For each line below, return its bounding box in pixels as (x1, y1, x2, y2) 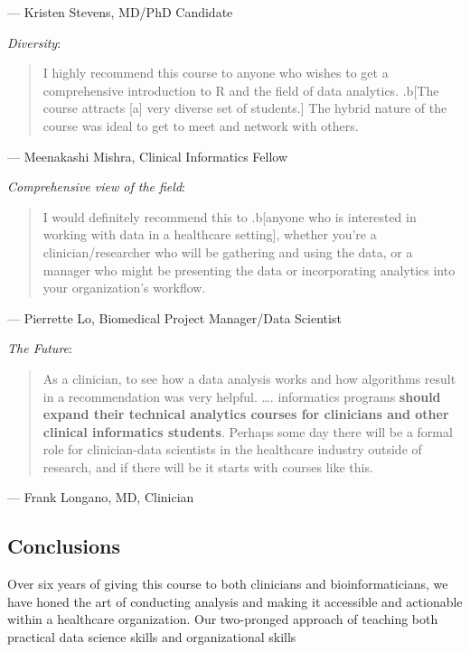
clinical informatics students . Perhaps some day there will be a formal (42, 422, 453, 441)
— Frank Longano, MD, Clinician (7, 488, 194, 507)
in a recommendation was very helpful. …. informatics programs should (42, 387, 441, 405)
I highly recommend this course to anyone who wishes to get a (42, 63, 389, 82)
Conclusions (7, 532, 121, 560)
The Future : (7, 339, 72, 358)
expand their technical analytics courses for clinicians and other (42, 405, 449, 424)
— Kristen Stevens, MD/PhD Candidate (7, 3, 233, 21)
